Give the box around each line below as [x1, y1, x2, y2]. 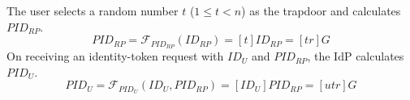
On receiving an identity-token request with [6, 48, 224, 65]
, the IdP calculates [307, 48, 404, 65]
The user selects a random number [6, 2, 179, 19]
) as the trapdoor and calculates [241, 2, 401, 19]
